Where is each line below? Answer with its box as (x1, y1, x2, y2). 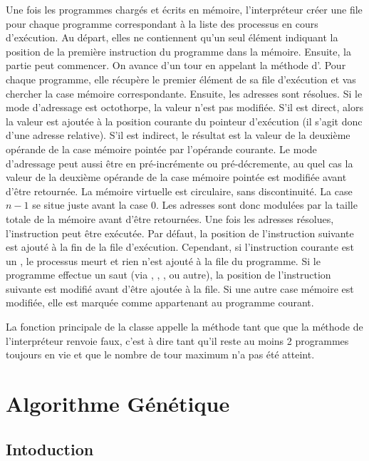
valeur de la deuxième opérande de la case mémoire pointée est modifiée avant (6, 170, 347, 185)
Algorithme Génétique (6, 389, 230, 418)
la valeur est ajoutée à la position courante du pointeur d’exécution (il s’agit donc (6, 113, 363, 128)
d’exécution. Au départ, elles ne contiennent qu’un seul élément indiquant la (6, 30, 338, 45)
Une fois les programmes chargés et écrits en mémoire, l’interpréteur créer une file (6, 2, 363, 16)
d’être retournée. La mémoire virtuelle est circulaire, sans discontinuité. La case (6, 183, 353, 198)
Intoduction (6, 437, 94, 460)
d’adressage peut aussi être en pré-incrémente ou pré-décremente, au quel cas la (6, 155, 353, 170)
